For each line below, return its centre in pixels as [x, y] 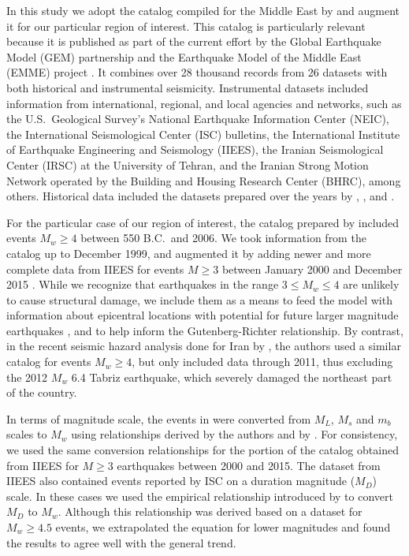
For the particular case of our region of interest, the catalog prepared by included [203, 222]
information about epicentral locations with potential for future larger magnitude [203, 315]
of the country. [42, 392]
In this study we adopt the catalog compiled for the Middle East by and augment [203, 10]
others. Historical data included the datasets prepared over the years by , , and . [201, 196]
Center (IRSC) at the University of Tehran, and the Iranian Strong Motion [188, 164]
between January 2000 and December [312, 269]
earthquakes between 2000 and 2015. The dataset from [249, 465]
